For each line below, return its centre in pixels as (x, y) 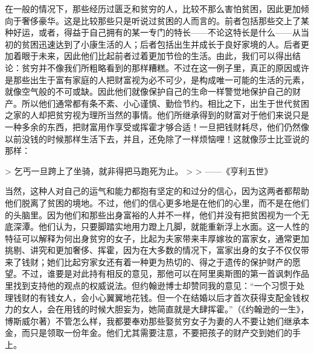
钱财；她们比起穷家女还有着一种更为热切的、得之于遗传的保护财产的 (157, 261)
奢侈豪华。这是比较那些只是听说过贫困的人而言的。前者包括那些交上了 (161, 20)
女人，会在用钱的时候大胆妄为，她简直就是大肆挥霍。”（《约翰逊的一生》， (165, 309)
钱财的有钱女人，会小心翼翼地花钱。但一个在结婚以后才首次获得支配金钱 (157, 297)
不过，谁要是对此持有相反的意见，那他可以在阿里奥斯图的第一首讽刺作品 (165, 273)
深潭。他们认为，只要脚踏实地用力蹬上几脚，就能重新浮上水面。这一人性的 (161, 226)
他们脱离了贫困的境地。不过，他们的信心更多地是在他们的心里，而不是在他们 (157, 202)
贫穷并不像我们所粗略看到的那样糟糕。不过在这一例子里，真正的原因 (157, 67)
